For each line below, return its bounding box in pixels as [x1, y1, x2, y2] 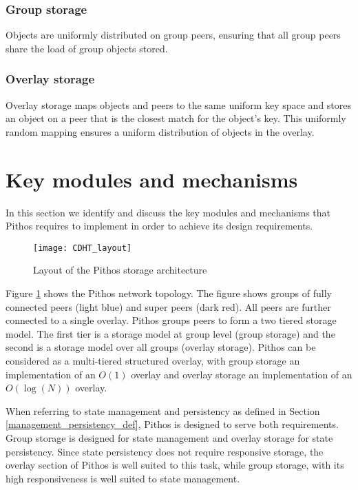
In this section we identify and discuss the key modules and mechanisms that [6, 205, 330, 219]
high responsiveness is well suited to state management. [6, 471, 240, 485]
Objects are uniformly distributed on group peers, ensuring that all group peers [6, 28, 341, 42]
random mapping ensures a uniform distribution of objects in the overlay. [6, 124, 315, 139]
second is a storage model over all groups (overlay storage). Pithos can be [6, 340, 316, 354]
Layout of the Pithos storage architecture [33, 263, 207, 277]
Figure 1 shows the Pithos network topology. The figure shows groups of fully [6, 285, 332, 300]
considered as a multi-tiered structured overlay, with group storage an [6, 353, 300, 367]
